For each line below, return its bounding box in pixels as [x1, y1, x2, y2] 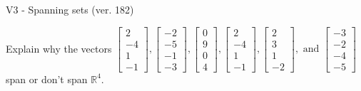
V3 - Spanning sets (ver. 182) [6, 2, 134, 16]
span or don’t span [6, 71, 88, 86]
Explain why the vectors [6, 41, 112, 55]
